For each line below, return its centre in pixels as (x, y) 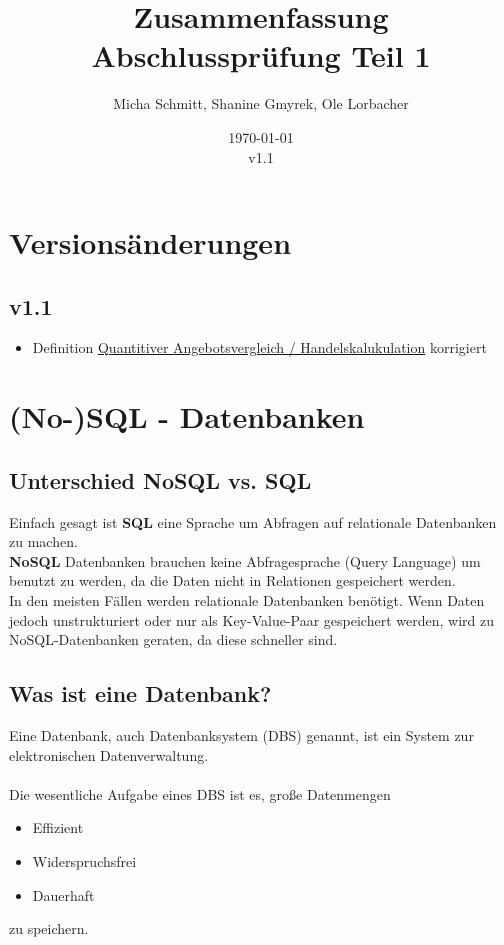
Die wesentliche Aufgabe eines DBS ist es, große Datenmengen (200, 793)
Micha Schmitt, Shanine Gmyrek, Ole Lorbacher (261, 103)
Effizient (58, 827)
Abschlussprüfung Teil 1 (261, 55)
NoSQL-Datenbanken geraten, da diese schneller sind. (173, 639)
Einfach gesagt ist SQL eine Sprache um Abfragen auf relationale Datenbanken (253, 521)
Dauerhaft (63, 894)
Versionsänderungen (150, 242)
